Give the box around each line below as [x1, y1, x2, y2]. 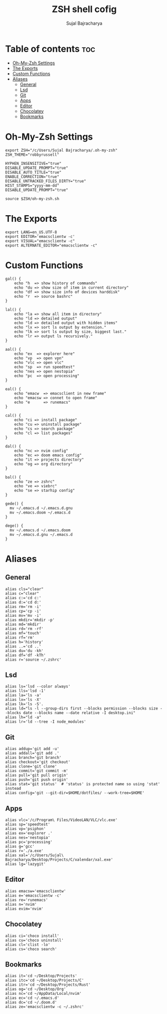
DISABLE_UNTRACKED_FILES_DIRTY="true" [5, 178, 86, 183]
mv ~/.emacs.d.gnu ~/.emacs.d [10, 532, 73, 537]
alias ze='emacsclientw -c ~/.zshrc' [5, 1004, 84, 1009]
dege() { [5, 523, 24, 528]
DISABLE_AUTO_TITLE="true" [5, 170, 62, 175]
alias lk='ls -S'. [5, 702, 44, 707]
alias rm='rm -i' [5, 604, 42, 609]
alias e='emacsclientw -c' [5, 893, 62, 898]
